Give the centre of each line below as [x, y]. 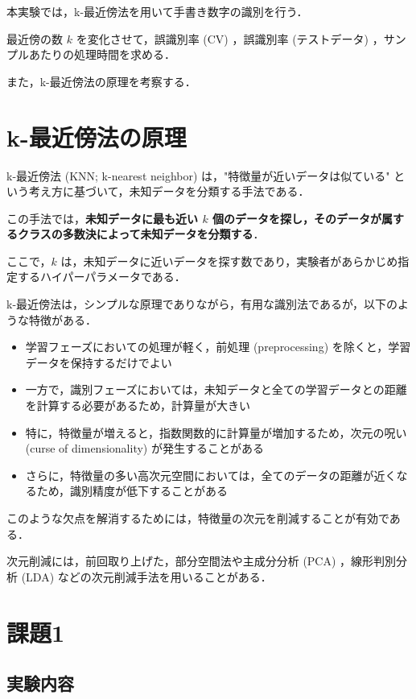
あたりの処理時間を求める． [102, 54]
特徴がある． [62, 319]
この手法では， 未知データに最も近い [102, 218]
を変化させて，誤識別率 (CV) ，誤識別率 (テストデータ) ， [230, 38]
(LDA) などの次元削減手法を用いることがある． [146, 576]
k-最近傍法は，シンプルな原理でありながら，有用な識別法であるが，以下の [202, 304]
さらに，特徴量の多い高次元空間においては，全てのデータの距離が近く [211, 475]
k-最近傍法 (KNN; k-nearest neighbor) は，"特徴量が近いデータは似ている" [198, 175]
